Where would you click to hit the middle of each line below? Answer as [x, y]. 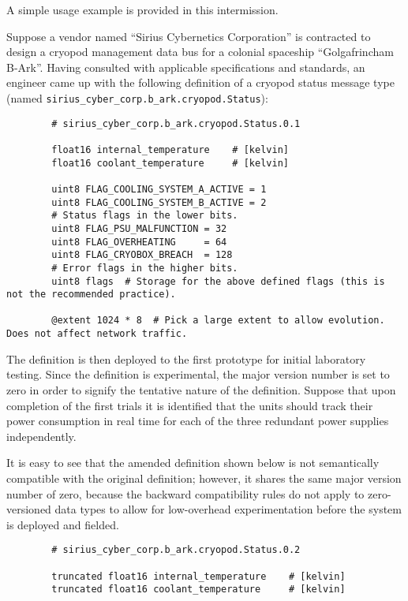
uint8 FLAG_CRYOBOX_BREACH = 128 [142, 255]
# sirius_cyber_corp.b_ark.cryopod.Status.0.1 [176, 123]
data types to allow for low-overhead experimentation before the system [228, 509]
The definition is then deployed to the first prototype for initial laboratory [186, 358]
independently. [41, 436]
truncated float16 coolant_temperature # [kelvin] [198, 590]
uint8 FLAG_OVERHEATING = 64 [139, 242]
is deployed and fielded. [63, 524]
